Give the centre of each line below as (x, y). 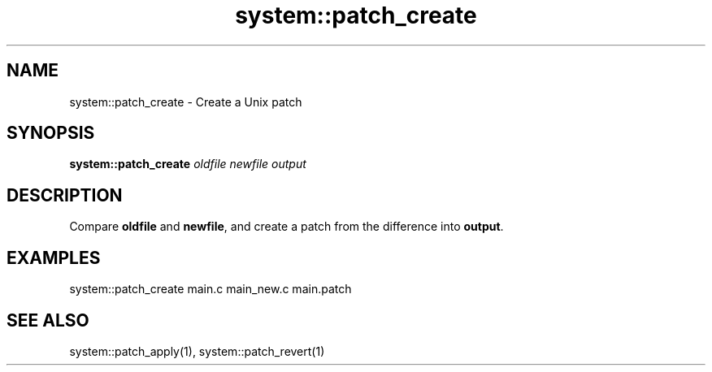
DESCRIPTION (65, 195)
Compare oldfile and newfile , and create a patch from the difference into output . (287, 227)
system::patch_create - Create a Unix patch (186, 102)
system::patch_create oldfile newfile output (188, 164)
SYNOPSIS (51, 133)
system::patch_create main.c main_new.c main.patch (211, 289)
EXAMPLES (54, 257)
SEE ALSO (48, 320)
